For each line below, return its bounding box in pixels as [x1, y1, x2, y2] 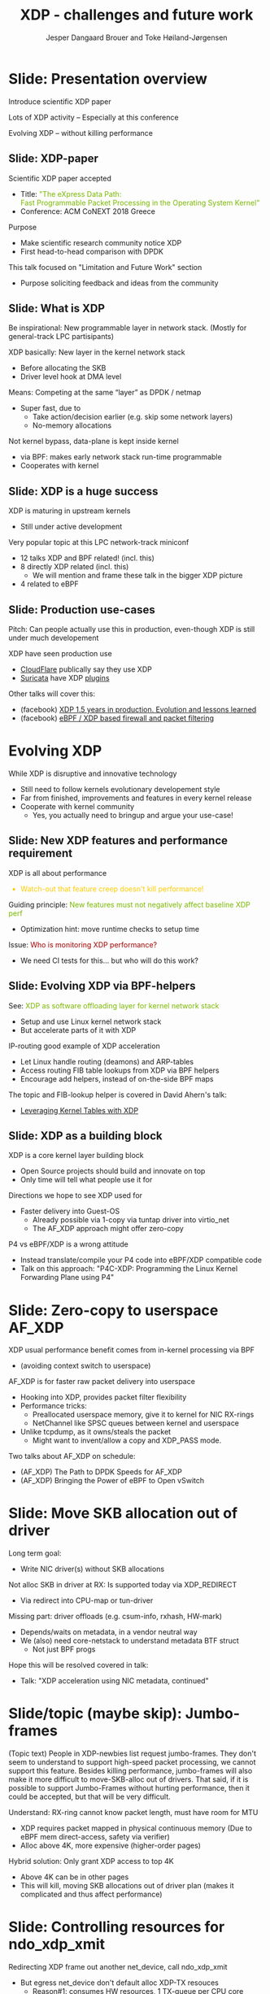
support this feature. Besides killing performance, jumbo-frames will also [8, 1766, 253, 1776]
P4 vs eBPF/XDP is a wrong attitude [8, 1239, 128, 1249]
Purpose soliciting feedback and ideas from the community [20, 278, 219, 288]
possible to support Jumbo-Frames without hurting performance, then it [8, 1783, 250, 1793]
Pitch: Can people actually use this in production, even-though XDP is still [8, 624, 255, 633]
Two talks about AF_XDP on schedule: [8, 1452, 136, 1461]
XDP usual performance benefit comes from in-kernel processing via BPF [8, 1345, 255, 1355]
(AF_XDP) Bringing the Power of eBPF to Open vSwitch [20, 1476, 205, 1486]
